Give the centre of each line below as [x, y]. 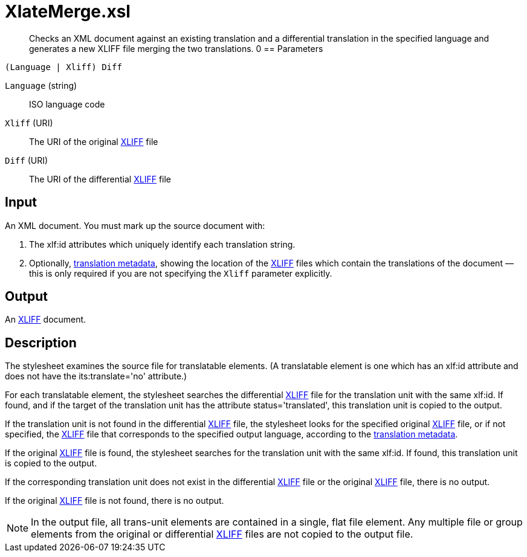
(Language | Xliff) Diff [63, 67]
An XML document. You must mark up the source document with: [135, 225]
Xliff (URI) [29, 123]
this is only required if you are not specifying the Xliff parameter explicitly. [181, 273]
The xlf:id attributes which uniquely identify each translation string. [162, 244]
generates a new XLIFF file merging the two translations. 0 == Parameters [176, 48]
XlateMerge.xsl [68, 11]
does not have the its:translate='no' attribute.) [96, 376]
